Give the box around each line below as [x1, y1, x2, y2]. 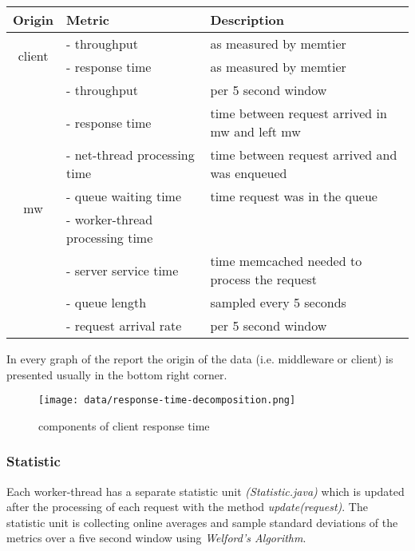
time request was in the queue [210, 187, 377, 205]
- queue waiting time [66, 187, 182, 205]
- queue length [66, 293, 147, 311]
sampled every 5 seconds [210, 293, 346, 311]
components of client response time [38, 417, 210, 434]
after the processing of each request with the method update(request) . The [6, 498, 368, 515]
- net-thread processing [66, 145, 195, 164]
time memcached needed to [210, 252, 362, 270]
